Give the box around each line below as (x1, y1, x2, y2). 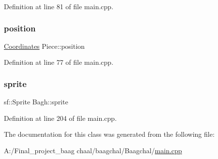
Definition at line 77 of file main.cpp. (4, 57, 113, 67)
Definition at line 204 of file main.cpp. (4, 113, 117, 123)
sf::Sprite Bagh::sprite (4, 97, 68, 107)
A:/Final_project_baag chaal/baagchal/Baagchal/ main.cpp (4, 145, 182, 155)
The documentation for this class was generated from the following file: (4, 129, 215, 139)
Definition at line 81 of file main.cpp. (4, 1, 113, 11)
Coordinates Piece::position (4, 41, 85, 51)
